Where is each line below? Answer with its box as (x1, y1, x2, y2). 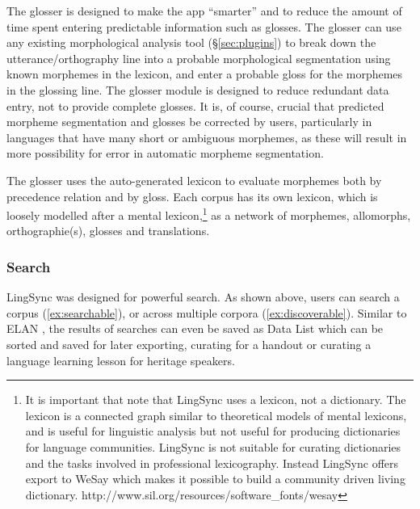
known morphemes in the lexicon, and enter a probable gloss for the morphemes (6, 65, 403, 82)
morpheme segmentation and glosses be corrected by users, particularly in (6, 113, 372, 130)
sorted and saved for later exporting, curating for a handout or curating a (6, 335, 372, 352)
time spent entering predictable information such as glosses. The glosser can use (6, 18, 401, 35)
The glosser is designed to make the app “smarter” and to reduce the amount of (6, 2, 402, 19)
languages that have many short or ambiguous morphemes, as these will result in (6, 128, 407, 145)
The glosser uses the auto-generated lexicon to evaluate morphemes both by (6, 171, 382, 188)
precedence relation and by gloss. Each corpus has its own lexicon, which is (6, 187, 378, 204)
